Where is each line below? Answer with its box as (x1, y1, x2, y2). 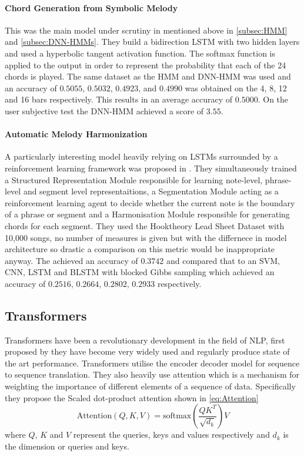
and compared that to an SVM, (166, 254, 280, 266)
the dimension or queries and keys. (5, 440, 129, 452)
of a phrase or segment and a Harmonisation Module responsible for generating (5, 208, 290, 220)
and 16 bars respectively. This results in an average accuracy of (5, 93, 233, 105)
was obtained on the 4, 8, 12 (185, 81, 287, 94)
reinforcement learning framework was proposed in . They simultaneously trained (5, 161, 297, 174)
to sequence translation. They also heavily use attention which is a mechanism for (5, 368, 300, 381)
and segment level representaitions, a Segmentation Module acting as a (23, 185, 279, 197)
